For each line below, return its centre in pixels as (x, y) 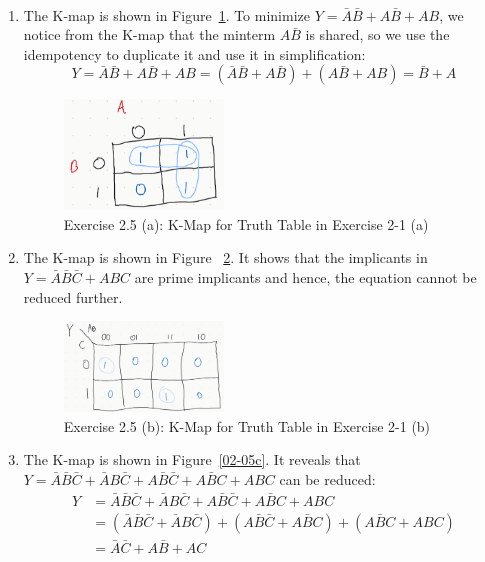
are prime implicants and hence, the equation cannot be (305, 277)
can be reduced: (327, 479)
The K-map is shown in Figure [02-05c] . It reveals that (192, 459)
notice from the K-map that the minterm (149, 34)
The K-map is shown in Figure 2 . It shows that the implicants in (225, 257)
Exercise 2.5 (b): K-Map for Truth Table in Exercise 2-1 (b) (247, 425)
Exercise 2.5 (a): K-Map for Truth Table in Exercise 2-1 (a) (246, 223)
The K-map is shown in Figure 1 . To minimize (167, 14)
